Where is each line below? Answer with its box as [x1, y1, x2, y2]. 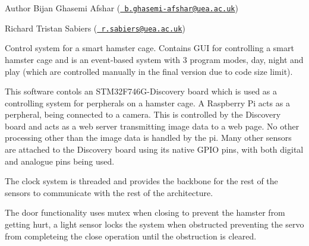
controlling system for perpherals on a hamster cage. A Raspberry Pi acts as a [5, 96, 290, 109]
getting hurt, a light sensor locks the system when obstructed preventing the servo [5, 218, 304, 231]
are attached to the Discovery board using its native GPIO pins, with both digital [5, 143, 304, 156]
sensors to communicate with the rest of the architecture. [5, 186, 213, 198]
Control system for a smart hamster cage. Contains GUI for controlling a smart [5, 42, 294, 54]
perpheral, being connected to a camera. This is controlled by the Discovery [5, 108, 281, 121]
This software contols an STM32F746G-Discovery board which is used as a [5, 85, 278, 97]
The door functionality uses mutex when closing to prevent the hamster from [5, 206, 285, 219]
